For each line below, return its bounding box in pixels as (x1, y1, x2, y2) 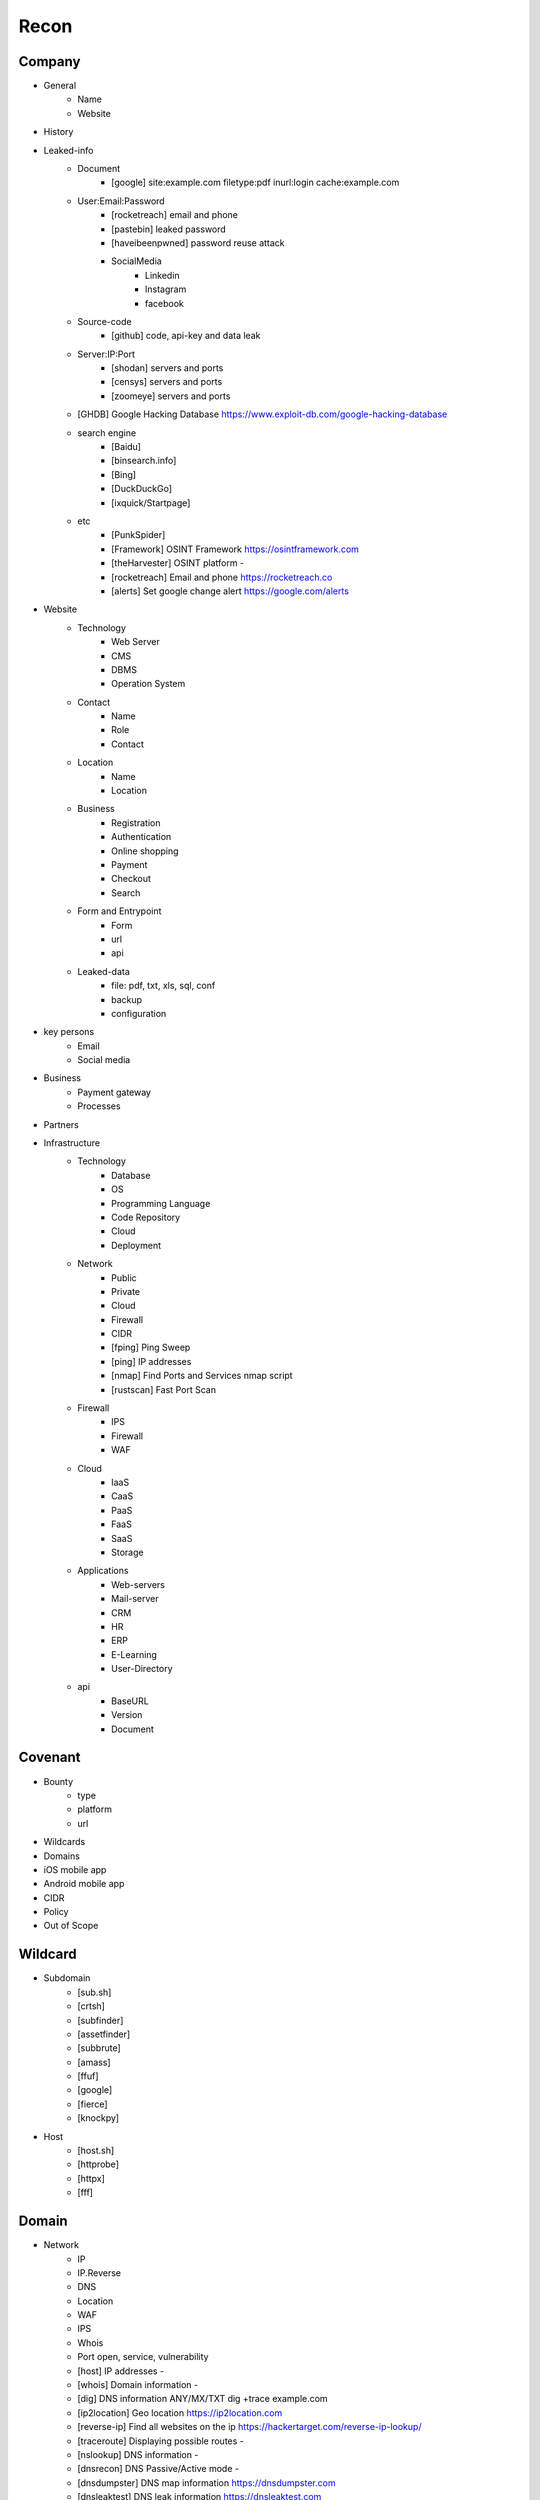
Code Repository (111, 1211, 181, 1223)
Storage (111, 1546, 144, 1558)
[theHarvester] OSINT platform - (111, 557, 245, 569)
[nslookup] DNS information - (77, 2448, 199, 2460)
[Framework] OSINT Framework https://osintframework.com (111, 543, 360, 555)
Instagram (145, 283, 187, 295)
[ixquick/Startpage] (111, 496, 191, 509)
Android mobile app (43, 1878, 125, 1890)
